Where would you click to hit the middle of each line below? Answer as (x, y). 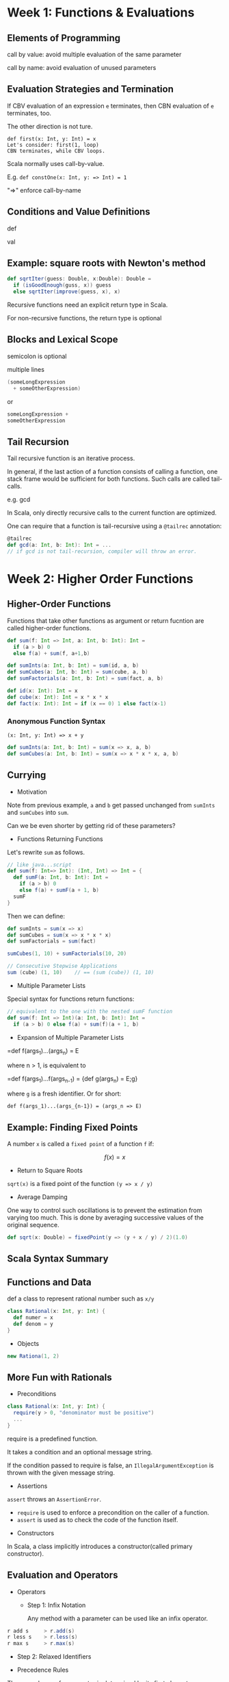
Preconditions (37, 1394)
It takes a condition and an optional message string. (80, 1452)
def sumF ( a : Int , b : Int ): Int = (61, 877)
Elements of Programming (64, 38)
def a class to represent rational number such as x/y (81, 1299)
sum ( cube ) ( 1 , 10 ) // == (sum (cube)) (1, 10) (81, 973)
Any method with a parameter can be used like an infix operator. (118, 1618)
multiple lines (26, 369)
